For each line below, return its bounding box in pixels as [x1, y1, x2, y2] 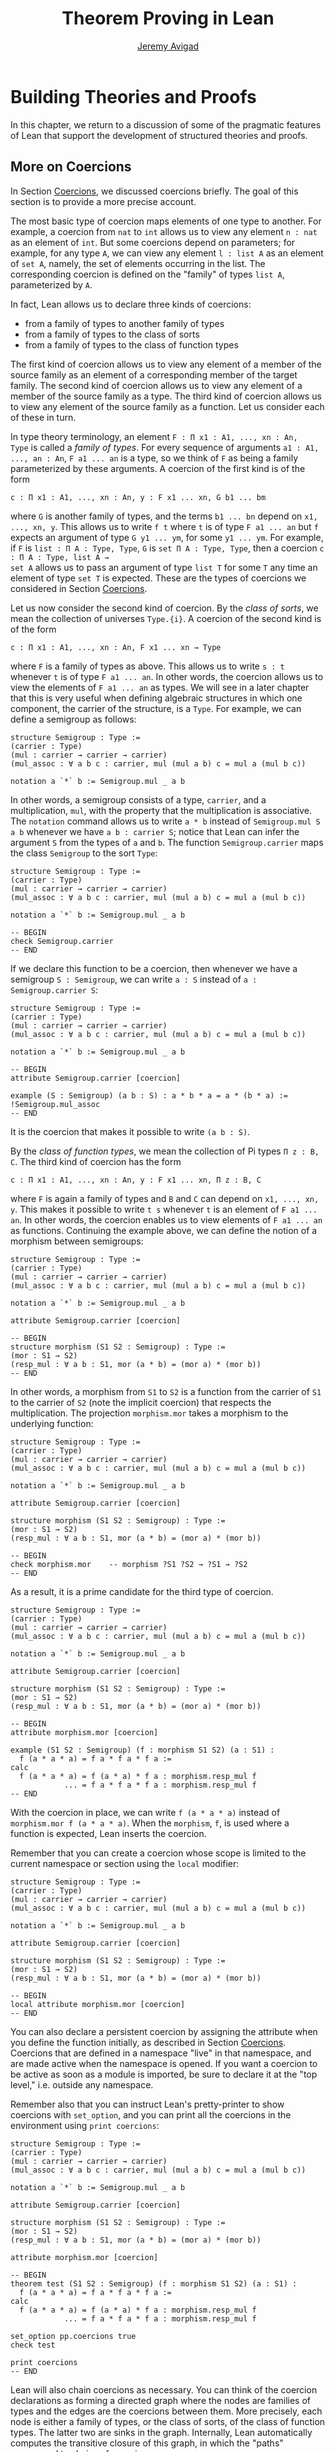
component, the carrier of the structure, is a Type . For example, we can [10, 702, 302, 714]
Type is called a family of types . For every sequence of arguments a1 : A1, [10, 441, 320, 453]
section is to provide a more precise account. [10, 195, 197, 207]
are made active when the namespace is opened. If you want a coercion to [10, 2057, 318, 2069]
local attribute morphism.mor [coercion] [10, 1999, 186, 2009]
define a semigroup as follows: [10, 713, 137, 725]
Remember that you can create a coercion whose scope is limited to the [10, 1847, 307, 1859]
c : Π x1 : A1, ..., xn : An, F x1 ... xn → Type [10, 642, 222, 652]
